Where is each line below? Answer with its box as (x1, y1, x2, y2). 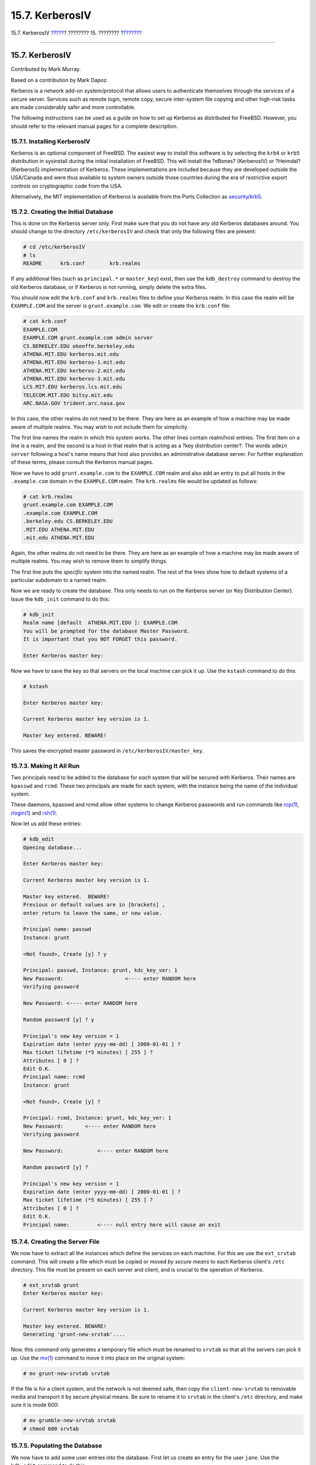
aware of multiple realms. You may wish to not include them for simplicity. (11, 423, 188, 430)
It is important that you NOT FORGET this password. (23, 636, 178, 642)
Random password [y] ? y (23, 1016, 95, 1023)
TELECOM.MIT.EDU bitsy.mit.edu (23, 391, 114, 398)
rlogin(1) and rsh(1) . (11, 809, 58, 816)
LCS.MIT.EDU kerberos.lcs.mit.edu (23, 384, 122, 390)
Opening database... (23, 844, 82, 851)
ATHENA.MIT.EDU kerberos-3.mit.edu (23, 376, 125, 382)
